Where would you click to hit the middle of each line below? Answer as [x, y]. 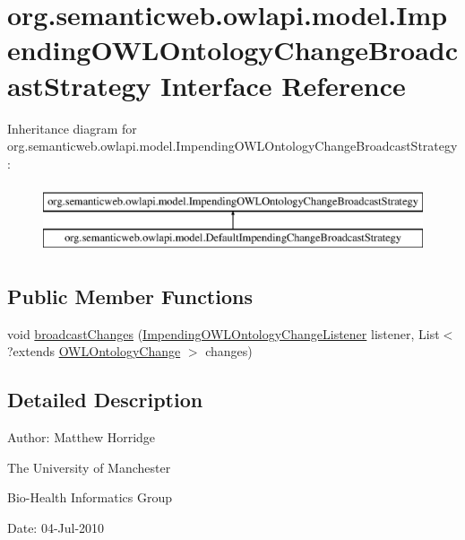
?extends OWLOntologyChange [94, 351]
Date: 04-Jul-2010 [56, 527]
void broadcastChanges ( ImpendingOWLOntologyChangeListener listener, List [224, 333]
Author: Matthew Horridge [82, 437]
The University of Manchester [89, 467]
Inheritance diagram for [72, 128]
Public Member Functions [130, 296]
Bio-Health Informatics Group [90, 497]
